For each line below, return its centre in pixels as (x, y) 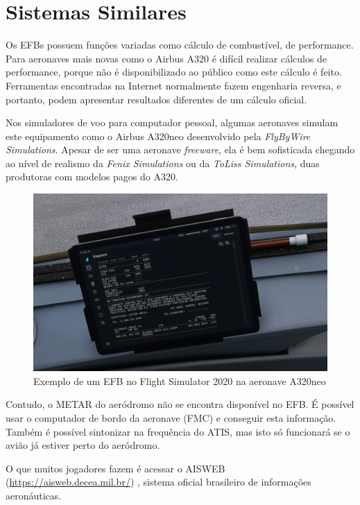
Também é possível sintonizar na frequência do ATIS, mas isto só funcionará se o (178, 431)
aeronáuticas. (34, 495)
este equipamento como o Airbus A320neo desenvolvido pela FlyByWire (158, 136)
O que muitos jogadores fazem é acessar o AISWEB (115, 468)
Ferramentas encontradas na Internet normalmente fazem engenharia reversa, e (173, 85)
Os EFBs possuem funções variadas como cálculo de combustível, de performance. (180, 45)
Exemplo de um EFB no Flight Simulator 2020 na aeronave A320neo (180, 380)
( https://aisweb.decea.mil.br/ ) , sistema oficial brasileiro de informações (158, 482)
